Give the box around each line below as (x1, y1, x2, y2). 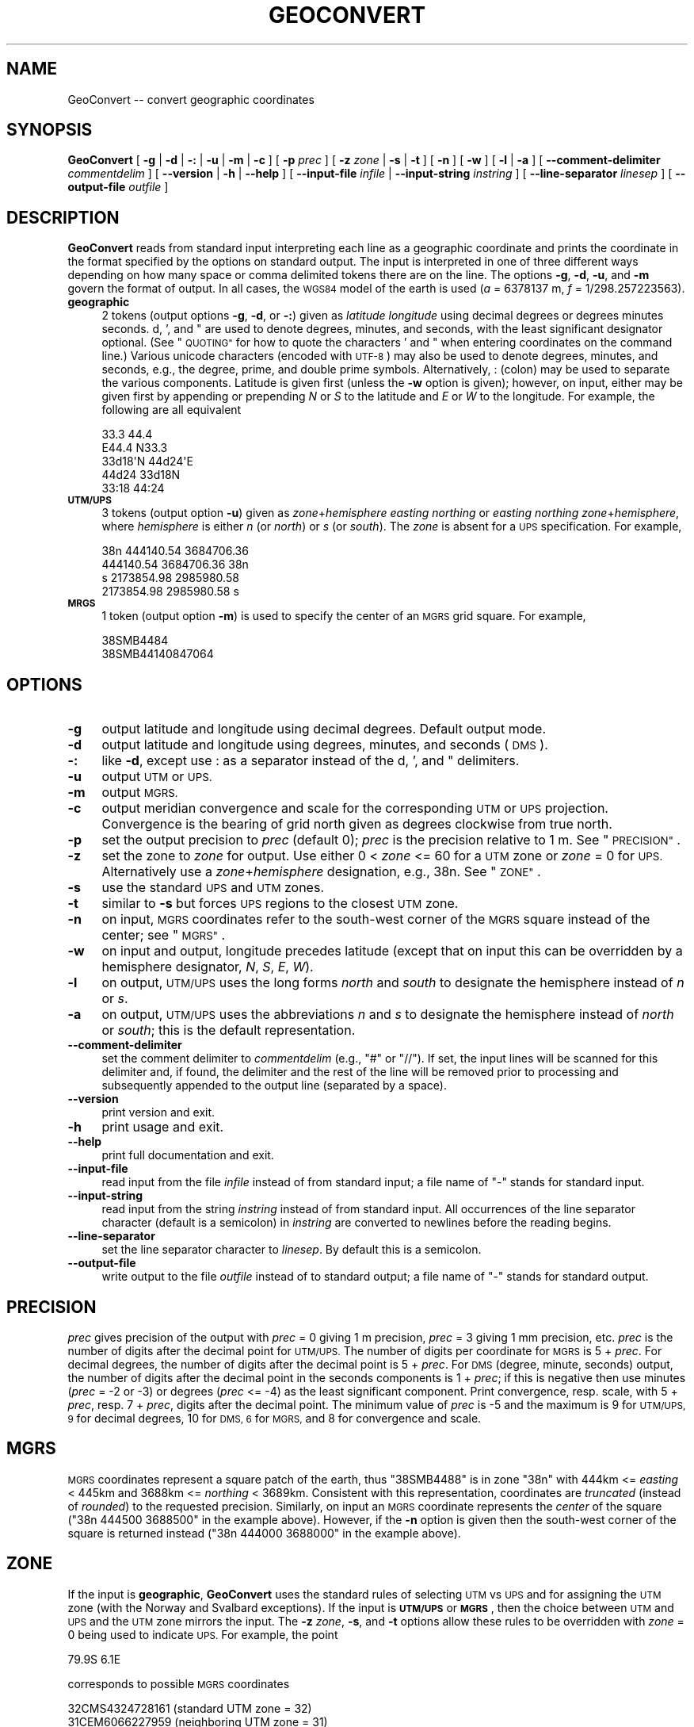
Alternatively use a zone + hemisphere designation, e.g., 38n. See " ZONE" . (101, 863, 541, 880)
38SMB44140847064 (101, 647, 214, 661)
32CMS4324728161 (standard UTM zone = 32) (67, 1701, 312, 1715)
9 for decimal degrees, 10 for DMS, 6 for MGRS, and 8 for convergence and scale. (67, 1411, 482, 1425)
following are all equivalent (101, 403, 242, 417)
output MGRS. (101, 784, 178, 801)
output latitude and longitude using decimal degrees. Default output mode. (101, 721, 547, 737)
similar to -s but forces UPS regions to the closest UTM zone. (101, 895, 459, 912)
